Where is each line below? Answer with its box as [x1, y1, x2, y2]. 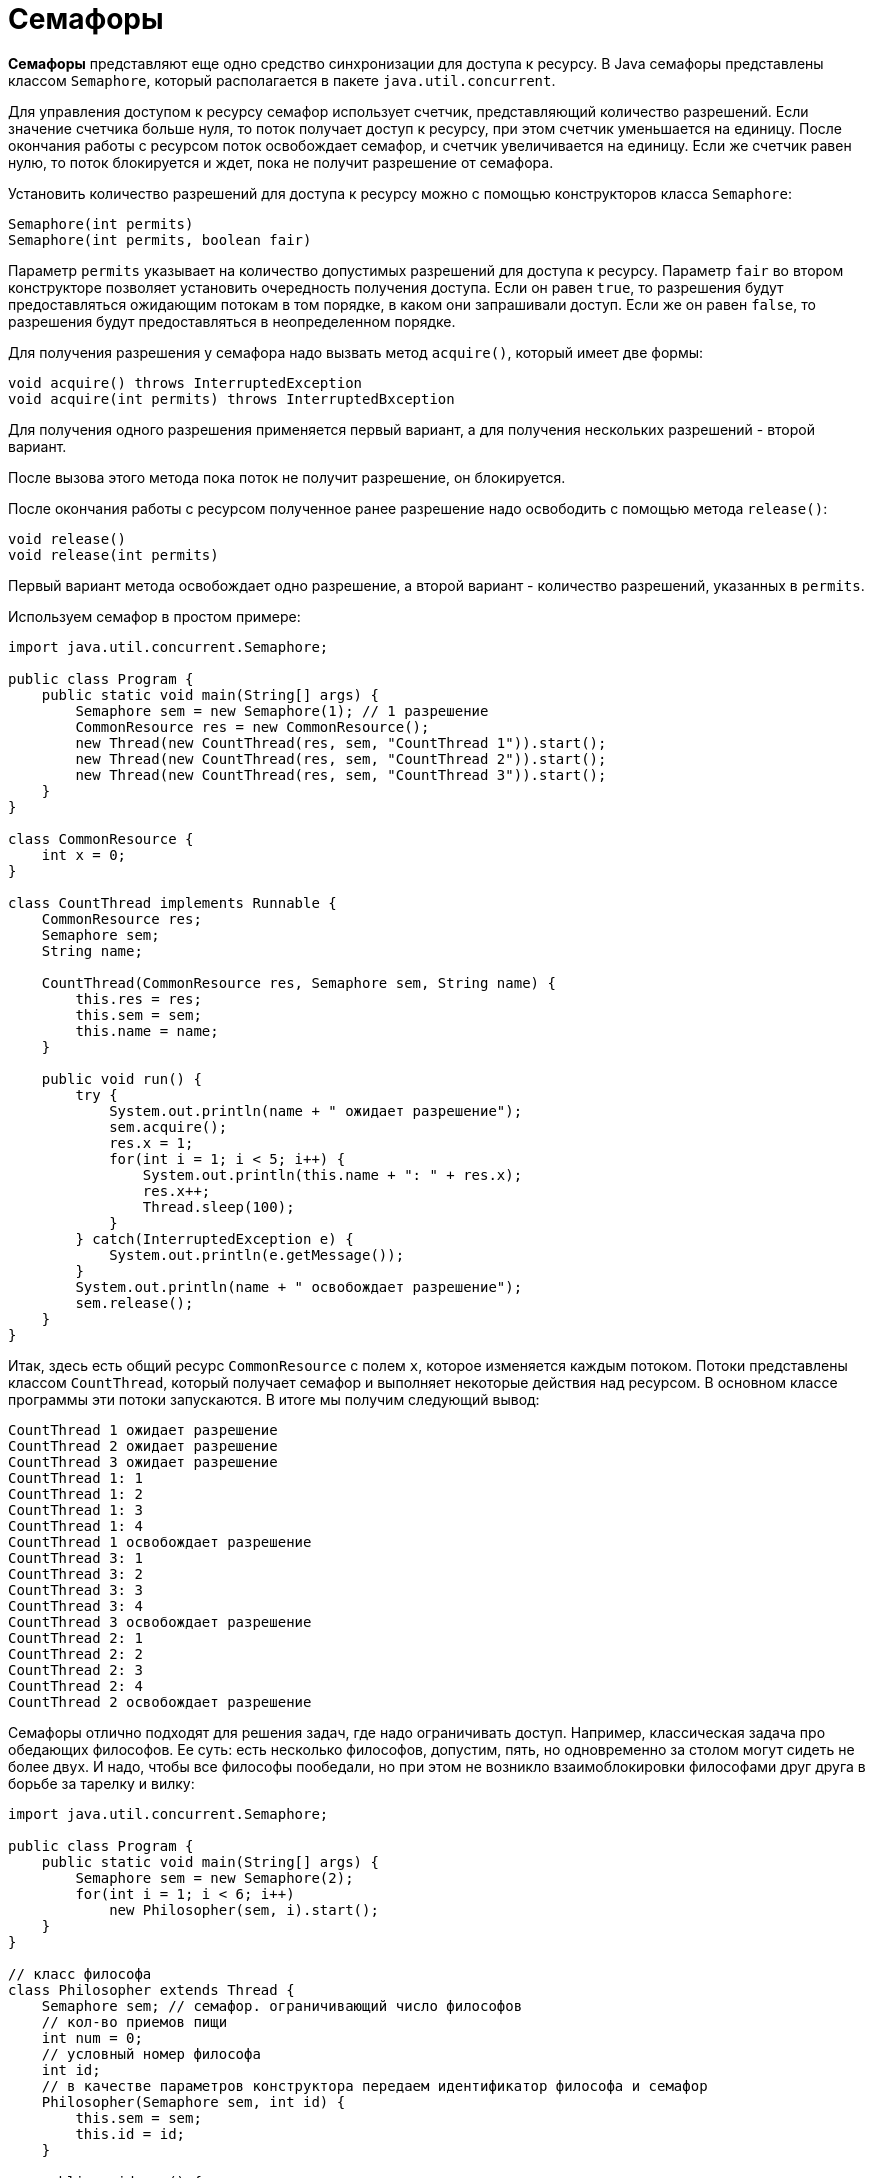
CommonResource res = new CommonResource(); [75, 718, 430, 735]
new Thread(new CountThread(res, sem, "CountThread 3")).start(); [75, 766, 607, 783]
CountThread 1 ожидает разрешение [8, 1421, 278, 1438]
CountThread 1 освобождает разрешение [8, 1533, 312, 1550]
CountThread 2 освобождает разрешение [8, 1693, 312, 1710]
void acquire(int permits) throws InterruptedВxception [8, 390, 455, 407]
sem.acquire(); [109, 1118, 228, 1135]
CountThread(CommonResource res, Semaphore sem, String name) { [41, 974, 556, 991]
